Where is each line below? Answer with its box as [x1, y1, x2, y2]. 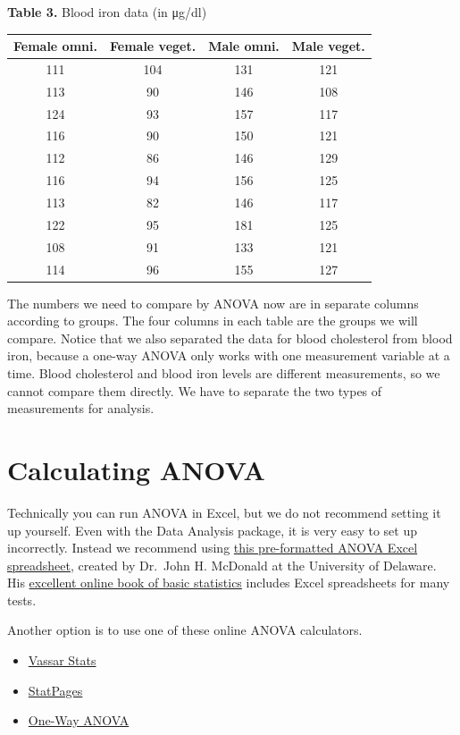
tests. [7, 590, 37, 609]
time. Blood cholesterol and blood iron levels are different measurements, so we [7, 364, 440, 382]
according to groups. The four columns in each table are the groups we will [7, 311, 418, 330]
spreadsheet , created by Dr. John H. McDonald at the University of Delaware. [7, 555, 437, 574]
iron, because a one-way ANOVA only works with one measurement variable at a [7, 346, 450, 365]
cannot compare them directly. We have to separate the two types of [7, 381, 382, 400]
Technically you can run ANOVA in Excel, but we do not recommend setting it [7, 503, 441, 521]
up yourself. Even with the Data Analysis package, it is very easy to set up [7, 520, 418, 539]
